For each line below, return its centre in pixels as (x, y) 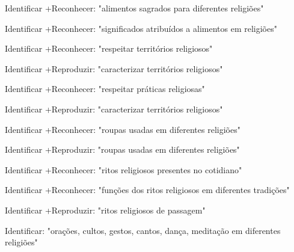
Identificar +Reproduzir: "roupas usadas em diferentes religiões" (122, 149)
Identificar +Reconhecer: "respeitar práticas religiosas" (105, 89)
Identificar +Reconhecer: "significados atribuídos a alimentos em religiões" (141, 28)
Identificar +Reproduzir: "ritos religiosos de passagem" (105, 210)
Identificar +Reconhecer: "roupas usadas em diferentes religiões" (123, 129)
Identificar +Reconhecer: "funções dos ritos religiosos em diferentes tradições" (147, 190)
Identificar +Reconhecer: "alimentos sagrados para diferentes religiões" (134, 8)
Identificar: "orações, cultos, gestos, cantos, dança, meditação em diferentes (143, 230)
